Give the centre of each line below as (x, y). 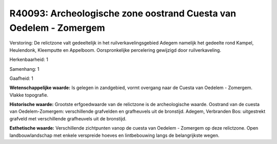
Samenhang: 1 (24, 69)
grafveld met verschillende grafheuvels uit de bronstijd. (68, 118)
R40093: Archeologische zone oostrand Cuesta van (123, 13)
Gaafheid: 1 (21, 78)
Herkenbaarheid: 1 (29, 59)
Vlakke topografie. (29, 95)
